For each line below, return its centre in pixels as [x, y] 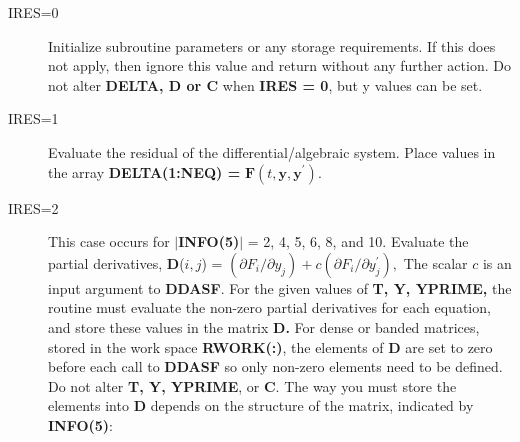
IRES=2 [33, 207]
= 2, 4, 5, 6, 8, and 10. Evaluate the [358, 241]
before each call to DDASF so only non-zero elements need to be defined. [275, 366]
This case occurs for [109, 241]
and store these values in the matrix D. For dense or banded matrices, [264, 326]
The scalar [435, 262]
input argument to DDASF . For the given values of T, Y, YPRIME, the [280, 287]
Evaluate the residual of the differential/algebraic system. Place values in [272, 151]
